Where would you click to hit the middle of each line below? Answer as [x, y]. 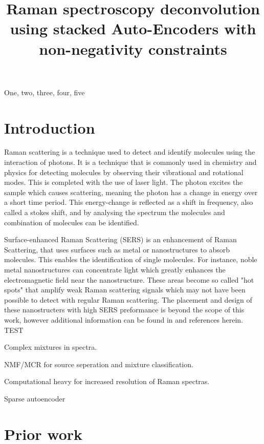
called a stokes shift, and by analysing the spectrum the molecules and [115, 212]
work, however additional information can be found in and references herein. [124, 319]
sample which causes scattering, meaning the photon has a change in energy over [131, 192]
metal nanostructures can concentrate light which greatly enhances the [115, 269]
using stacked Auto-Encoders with [133, 28]
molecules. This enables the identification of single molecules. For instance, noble [131, 259]
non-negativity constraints [133, 48]
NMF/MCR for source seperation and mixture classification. [99, 364]
